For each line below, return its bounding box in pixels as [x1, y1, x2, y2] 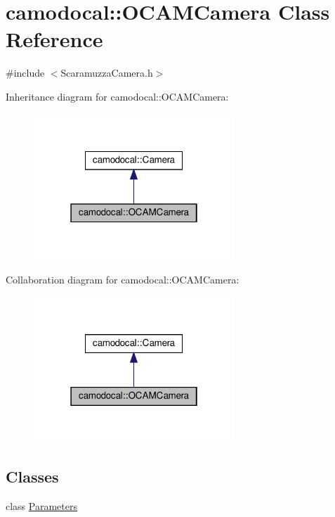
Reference [6, 25, 103, 53]
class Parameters [6, 499, 77, 513]
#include [6, 65, 45, 80]
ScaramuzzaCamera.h [60, 65, 153, 80]
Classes [6, 466, 59, 487]
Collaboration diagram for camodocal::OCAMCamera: [6, 272, 239, 286]
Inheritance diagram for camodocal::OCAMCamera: [6, 89, 229, 103]
